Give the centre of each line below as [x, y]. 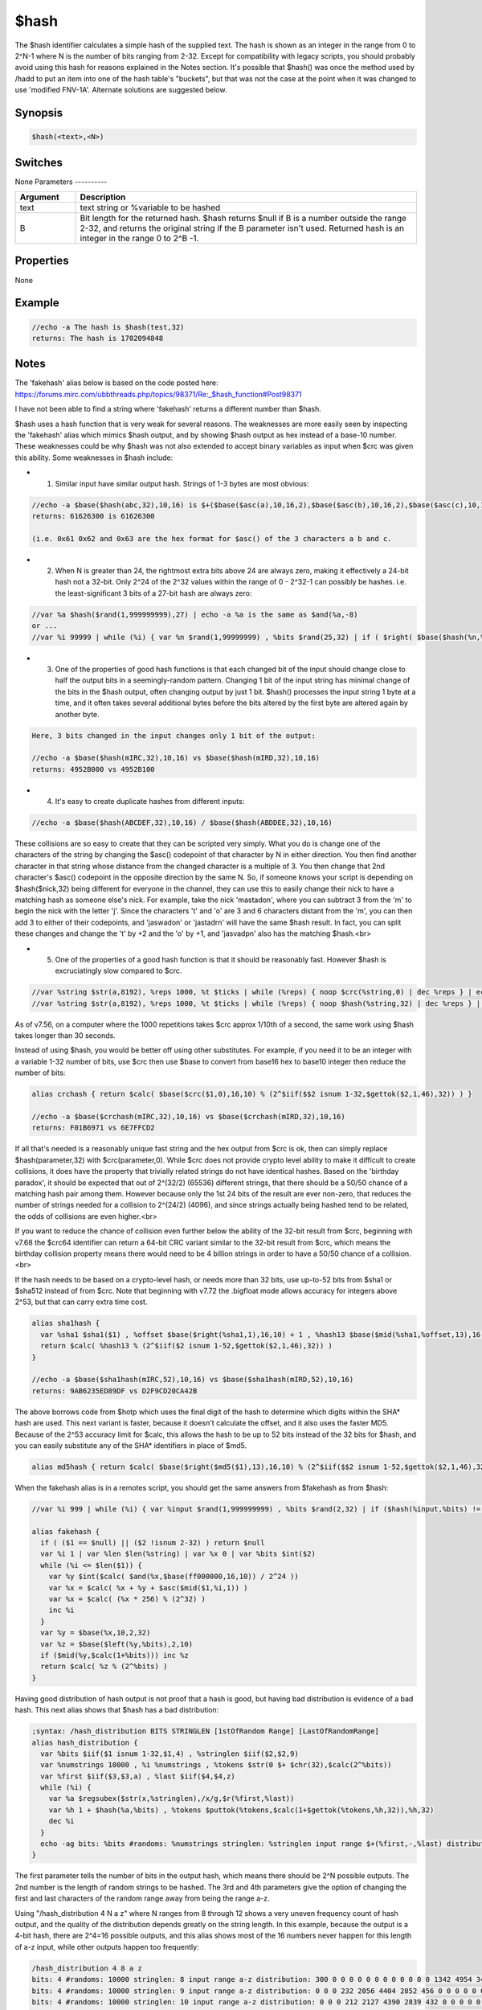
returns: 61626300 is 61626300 [94, 516]
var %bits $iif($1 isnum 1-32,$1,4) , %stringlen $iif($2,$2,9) [170, 1754]
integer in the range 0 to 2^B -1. [139, 238]
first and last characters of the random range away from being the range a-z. [142, 1898]
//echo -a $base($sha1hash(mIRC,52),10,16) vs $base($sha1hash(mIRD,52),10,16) [193, 1380]
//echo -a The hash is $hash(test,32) [108, 327]
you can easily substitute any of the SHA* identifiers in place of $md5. [131, 1445]
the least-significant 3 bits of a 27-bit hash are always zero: [153, 593]
